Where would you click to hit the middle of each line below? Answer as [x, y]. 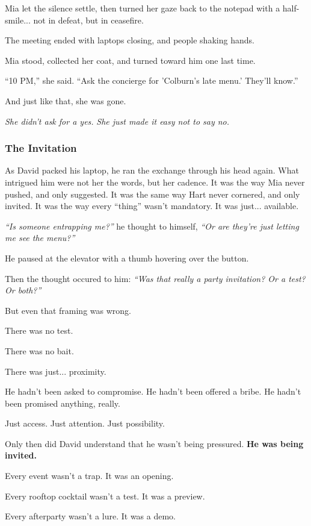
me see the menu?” [40, 238]
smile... [18, 20]
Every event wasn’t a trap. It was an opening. [89, 476]
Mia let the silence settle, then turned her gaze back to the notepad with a [143, 8]
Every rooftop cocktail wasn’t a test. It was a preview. [105, 496]
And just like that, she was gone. [66, 100]
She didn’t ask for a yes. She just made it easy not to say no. [117, 121]
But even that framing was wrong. [68, 310]
